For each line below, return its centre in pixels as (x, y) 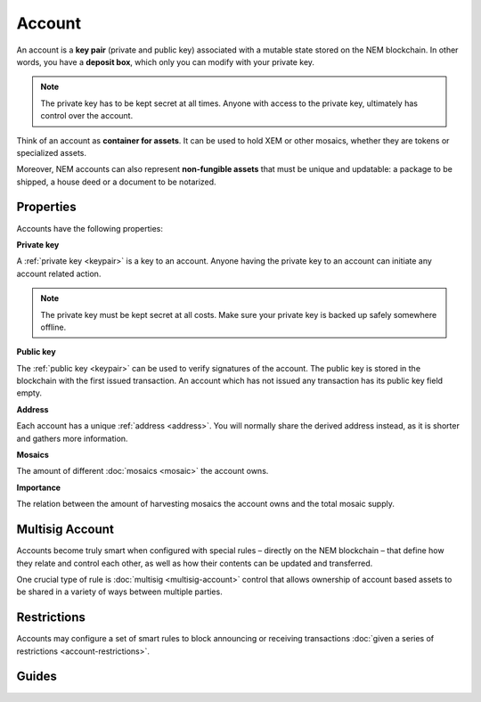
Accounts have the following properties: (90, 228)
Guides (37, 677)
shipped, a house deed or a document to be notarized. (117, 182)
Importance (39, 487)
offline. (53, 327)
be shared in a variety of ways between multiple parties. (119, 592)
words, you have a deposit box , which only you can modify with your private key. (166, 61)
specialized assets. (52, 152)
